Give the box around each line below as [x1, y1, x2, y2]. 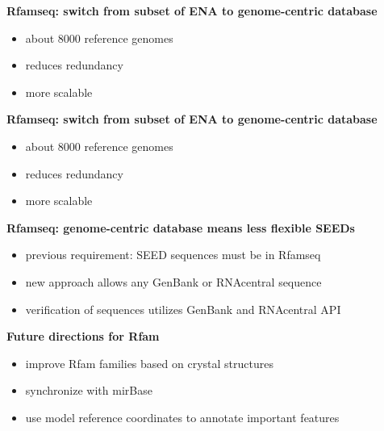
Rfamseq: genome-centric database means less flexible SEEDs [6, 219, 355, 236]
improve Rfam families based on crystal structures [25, 354, 273, 371]
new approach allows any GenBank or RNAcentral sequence [25, 273, 322, 290]
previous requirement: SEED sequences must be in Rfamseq [25, 246, 321, 263]
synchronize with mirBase [25, 382, 152, 399]
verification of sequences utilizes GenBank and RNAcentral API [25, 300, 341, 317]
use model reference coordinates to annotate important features [25, 408, 340, 425]
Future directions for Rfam [6, 328, 160, 345]
